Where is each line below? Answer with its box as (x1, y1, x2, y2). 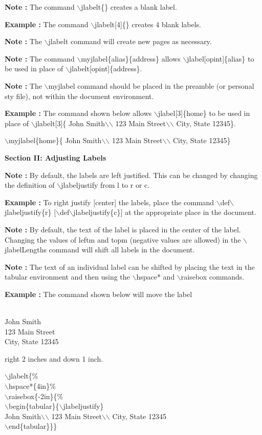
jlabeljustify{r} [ (5, 207, 56, 217)
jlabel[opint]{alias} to (187, 53, 254, 64)
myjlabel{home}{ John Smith (8, 135, 102, 146)
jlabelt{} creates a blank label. (81, 2, 177, 12)
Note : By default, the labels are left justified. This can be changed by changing (5, 169, 258, 180)
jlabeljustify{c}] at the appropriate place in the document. (73, 207, 256, 217)
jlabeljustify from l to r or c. (61, 180, 150, 190)
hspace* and (136, 271, 175, 282)
